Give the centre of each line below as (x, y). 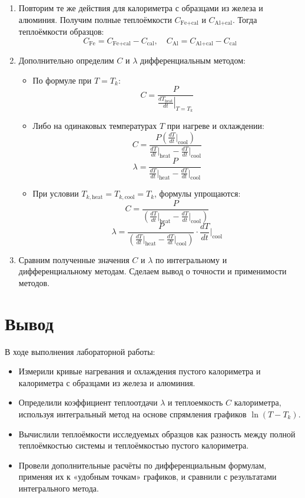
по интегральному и (191, 259)
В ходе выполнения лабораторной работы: (80, 351)
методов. (34, 282)
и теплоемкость (195, 402)
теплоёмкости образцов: (61, 31)
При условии (56, 193)
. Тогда (245, 19)
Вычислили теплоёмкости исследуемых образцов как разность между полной (157, 434)
